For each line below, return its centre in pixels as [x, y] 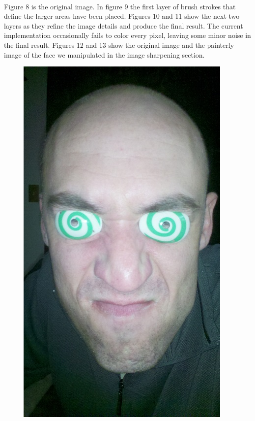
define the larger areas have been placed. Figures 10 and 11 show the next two [122, 16]
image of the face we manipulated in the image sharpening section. [104, 54]
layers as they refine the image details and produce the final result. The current [124, 25]
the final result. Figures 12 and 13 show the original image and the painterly [119, 45]
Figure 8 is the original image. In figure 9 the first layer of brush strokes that [120, 6]
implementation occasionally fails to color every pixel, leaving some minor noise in [127, 35]
